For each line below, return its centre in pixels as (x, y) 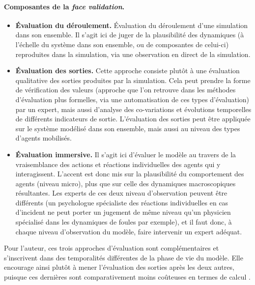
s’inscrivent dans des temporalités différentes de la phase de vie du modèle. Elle (124, 257)
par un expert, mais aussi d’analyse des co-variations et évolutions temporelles (133, 109)
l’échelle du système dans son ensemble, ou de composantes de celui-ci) (122, 44)
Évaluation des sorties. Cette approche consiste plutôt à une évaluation (127, 71)
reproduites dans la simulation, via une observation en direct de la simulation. (133, 54)
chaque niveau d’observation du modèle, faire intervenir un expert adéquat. (129, 231)
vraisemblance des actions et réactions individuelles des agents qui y (118, 164)
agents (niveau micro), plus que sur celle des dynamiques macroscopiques (126, 183)
